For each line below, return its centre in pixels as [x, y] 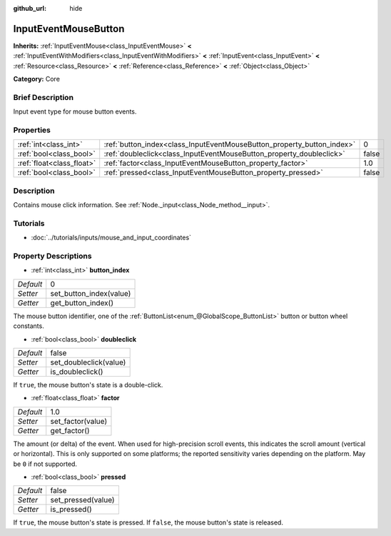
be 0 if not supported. [45, 464]
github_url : [30, 8]
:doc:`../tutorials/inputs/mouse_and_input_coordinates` [111, 238]
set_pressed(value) [82, 500]
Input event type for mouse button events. [75, 111]
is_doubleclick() [77, 372]
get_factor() [70, 430]
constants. [29, 326]
